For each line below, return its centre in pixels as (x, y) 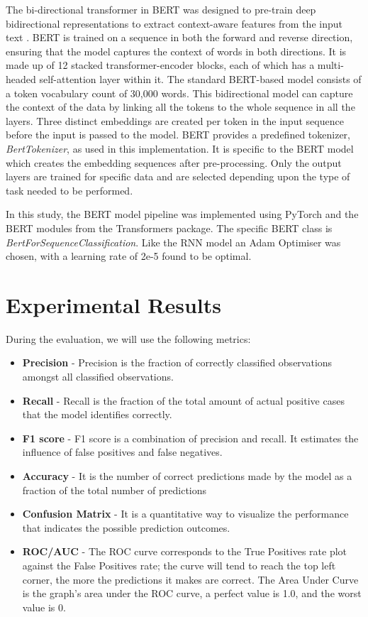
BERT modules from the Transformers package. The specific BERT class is (169, 228)
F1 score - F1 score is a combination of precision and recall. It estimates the (190, 438)
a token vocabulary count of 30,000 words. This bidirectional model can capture (179, 93)
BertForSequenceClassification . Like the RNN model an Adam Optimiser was (173, 242)
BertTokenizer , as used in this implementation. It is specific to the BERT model (180, 148)
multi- (330, 65)
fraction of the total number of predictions (115, 490)
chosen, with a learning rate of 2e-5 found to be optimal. (129, 256)
